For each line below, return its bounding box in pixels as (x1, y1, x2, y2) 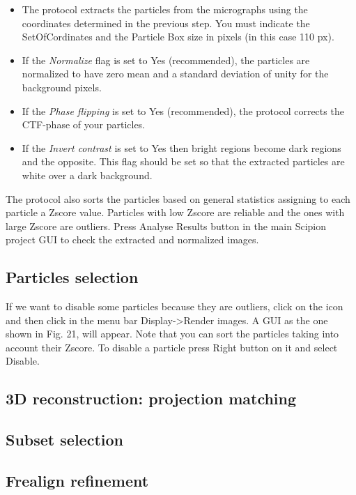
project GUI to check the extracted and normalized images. (6, 232, 259, 247)
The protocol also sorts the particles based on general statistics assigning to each (6, 191, 350, 206)
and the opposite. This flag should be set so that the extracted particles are (22, 154, 345, 169)
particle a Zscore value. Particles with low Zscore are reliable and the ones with (6, 205, 345, 220)
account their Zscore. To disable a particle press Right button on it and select (6, 340, 338, 354)
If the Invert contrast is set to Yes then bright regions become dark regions (22, 140, 341, 155)
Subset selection (6, 429, 123, 450)
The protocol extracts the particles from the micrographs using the (22, 2, 308, 16)
